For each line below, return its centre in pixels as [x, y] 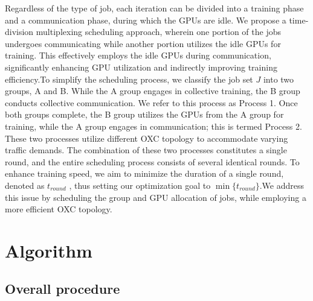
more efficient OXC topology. [59, 209]
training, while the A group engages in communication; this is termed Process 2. [153, 126]
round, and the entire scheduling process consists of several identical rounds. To [152, 161]
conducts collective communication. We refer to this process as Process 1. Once [151, 102]
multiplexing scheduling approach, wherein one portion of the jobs [158, 32]
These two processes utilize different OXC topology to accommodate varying [147, 138]
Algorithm [49, 250]
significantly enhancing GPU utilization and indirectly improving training [141, 67]
